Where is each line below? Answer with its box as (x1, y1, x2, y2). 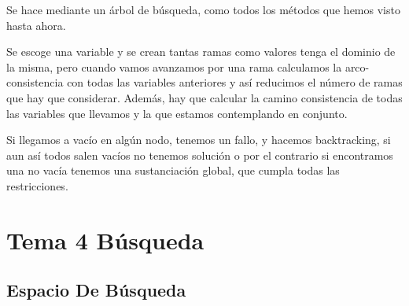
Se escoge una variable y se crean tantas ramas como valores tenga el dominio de (6, 43, 396, 60)
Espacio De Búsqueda (6, 278, 186, 302)
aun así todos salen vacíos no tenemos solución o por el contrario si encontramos (6, 146, 393, 163)
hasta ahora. (6, 17, 66, 33)
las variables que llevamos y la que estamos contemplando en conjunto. (6, 105, 348, 121)
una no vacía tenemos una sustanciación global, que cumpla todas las (6, 162, 340, 179)
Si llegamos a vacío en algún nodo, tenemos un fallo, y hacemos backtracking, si (6, 131, 391, 148)
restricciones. (6, 177, 68, 194)
